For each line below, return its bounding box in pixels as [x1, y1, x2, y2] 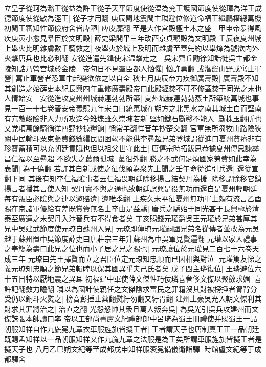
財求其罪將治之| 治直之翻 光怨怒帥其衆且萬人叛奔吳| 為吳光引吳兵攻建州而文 [4, 303, 259, 314]
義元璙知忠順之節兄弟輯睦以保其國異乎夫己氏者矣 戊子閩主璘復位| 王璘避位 [4, 263, 255, 274]
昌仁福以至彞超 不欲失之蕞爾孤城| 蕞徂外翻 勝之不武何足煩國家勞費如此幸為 [4, 153, 257, 163]
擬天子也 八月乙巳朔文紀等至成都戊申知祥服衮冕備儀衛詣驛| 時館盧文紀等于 [4, 343, 255, 354]
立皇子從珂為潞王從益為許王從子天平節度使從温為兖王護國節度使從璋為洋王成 [4, 3, 262, 13]
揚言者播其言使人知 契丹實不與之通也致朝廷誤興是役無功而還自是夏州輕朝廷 [4, 183, 257, 193]
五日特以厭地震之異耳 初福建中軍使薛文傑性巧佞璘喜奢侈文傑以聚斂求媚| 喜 [11, 273, 262, 284]
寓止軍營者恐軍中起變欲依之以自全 [15, 73, 130, 83]
